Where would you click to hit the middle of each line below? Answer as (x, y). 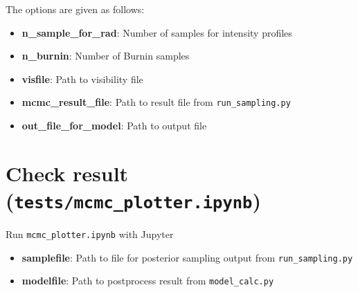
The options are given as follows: (75, 9)
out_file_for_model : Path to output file (114, 126)
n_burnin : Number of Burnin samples (106, 56)
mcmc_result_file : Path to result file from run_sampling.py (156, 102)
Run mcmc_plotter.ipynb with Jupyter (90, 234)
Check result (67, 173)
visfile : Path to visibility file (82, 79)
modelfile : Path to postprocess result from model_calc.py (148, 281)
